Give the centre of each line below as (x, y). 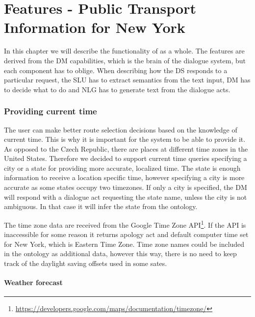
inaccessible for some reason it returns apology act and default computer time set (126, 234)
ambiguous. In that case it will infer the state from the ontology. (101, 206)
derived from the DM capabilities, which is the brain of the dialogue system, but (125, 60)
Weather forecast (33, 282)
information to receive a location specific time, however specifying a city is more (124, 177)
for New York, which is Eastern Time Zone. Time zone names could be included (124, 244)
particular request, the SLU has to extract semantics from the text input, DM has (127, 80)
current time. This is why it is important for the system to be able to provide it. (125, 139)
